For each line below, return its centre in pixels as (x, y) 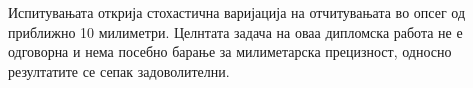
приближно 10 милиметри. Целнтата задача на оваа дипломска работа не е (235, 31)
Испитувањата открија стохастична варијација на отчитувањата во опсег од (237, 12)
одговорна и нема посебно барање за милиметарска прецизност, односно (230, 51)
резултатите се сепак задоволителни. (119, 70)
